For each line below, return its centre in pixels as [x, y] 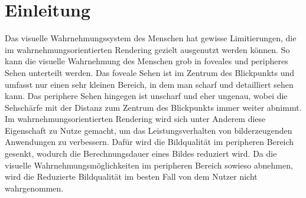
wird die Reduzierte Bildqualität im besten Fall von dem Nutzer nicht [131, 176]
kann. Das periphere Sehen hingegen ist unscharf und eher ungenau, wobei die [146, 96]
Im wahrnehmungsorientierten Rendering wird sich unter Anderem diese [135, 119]
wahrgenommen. [34, 188]
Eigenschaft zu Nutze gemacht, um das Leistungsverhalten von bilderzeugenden [149, 130]
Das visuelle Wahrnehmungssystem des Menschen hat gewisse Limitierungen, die [151, 38]
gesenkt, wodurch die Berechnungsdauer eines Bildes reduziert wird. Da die [141, 154]
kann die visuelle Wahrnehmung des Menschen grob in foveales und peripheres [147, 61]
